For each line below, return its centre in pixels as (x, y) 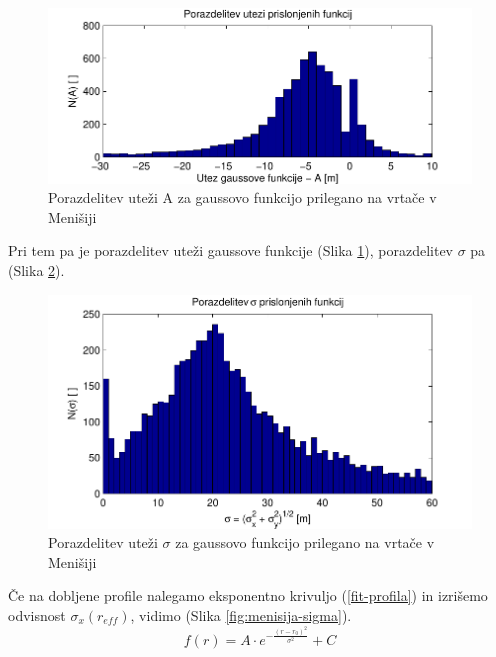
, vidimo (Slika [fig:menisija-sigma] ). (241, 614)
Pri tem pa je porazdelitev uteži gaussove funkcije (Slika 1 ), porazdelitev (230, 250)
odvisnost (37, 614)
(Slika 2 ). (36, 270)
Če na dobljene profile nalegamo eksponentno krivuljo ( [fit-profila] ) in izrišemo (248, 595)
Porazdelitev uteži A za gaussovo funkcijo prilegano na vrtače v (242, 197)
